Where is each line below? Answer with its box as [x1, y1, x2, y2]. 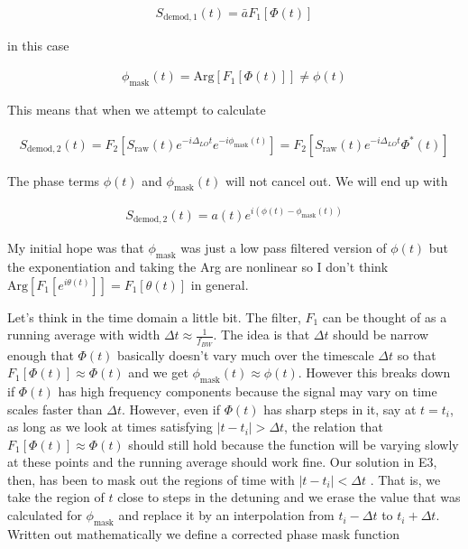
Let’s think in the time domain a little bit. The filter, [7, 307, 301, 326]
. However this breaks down [298, 363, 451, 382]
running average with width [7, 325, 161, 344]
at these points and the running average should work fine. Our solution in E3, [7, 452, 437, 471]
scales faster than [7, 399, 103, 418]
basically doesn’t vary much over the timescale [117, 345, 374, 364]
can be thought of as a [322, 307, 447, 326]
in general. [190, 274, 249, 293]
